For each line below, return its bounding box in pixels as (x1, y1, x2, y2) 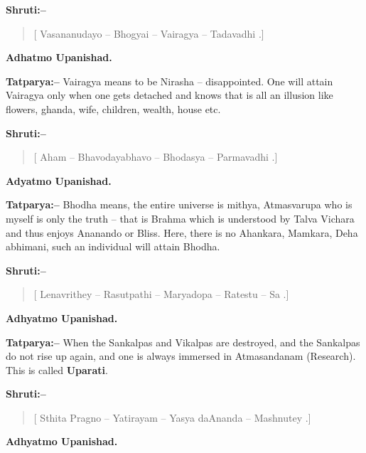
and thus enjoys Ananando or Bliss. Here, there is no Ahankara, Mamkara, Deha (6, 225, 358, 240)
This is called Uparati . (6, 362, 108, 377)
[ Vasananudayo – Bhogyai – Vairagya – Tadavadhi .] (33, 26, 264, 41)
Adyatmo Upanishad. (6, 173, 112, 188)
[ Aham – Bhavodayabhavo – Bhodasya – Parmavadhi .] (33, 149, 278, 164)
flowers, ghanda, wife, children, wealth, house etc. (6, 101, 221, 116)
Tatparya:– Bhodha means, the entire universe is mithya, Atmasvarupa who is (6, 197, 352, 212)
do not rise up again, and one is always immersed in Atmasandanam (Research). (6, 348, 356, 363)
